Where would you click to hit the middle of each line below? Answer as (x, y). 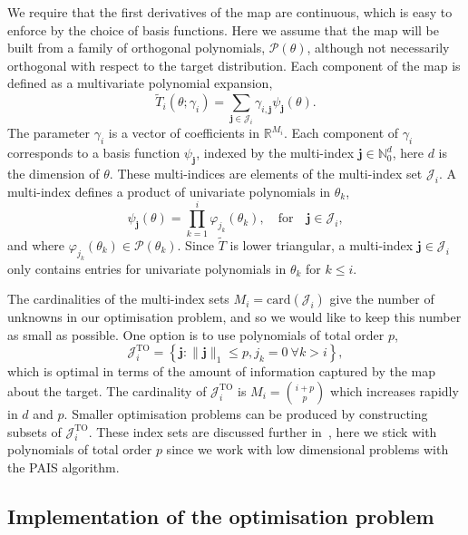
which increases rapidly (395, 390)
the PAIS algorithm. (63, 467)
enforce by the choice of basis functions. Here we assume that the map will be (224, 29)
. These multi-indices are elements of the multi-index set (266, 174)
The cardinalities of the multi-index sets (118, 299)
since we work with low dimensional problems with (307, 449)
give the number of (382, 299)
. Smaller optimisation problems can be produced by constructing (246, 413)
